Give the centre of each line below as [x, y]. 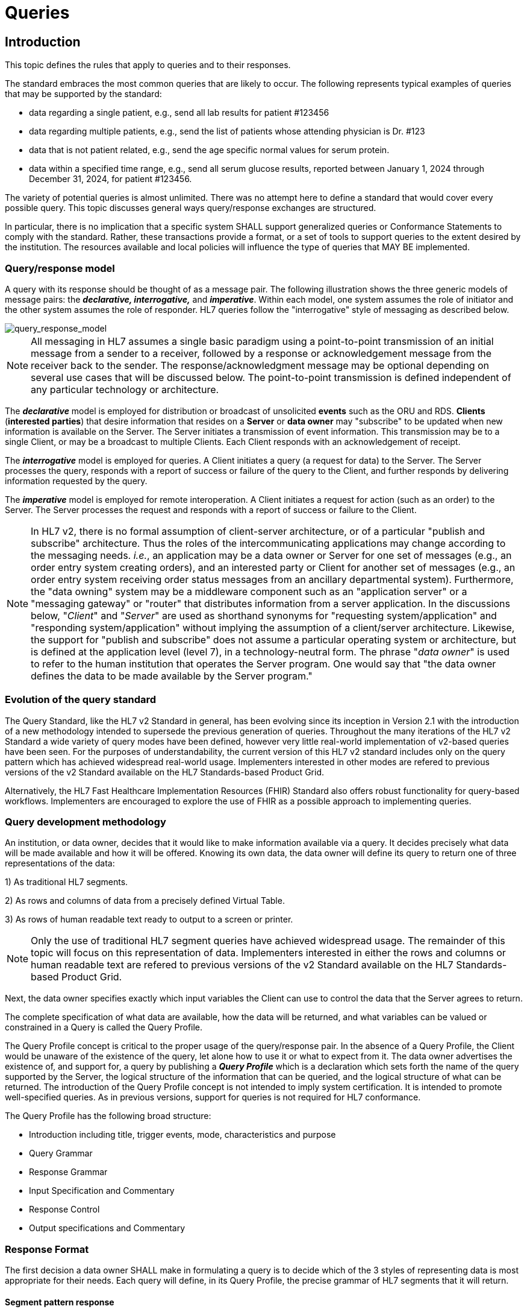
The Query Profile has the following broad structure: [108, 1116]
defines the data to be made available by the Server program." [172, 676]
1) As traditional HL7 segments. [67, 882]
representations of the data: [60, 863]
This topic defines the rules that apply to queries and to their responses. [148, 65]
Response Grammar [68, 1172]
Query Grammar [61, 1153]
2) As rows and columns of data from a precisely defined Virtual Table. [145, 901]
